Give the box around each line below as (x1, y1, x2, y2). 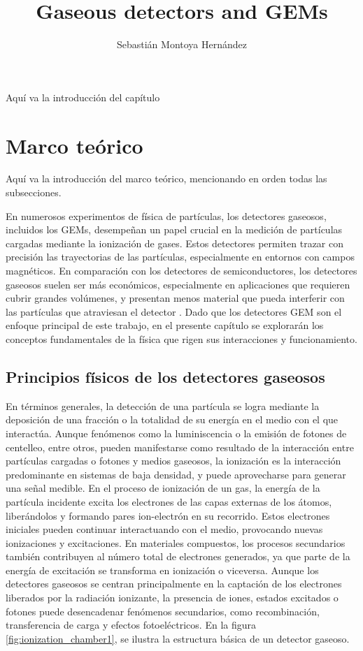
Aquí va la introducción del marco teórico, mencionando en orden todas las (6, 171, 327, 186)
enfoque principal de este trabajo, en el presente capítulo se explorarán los (6, 318, 324, 332)
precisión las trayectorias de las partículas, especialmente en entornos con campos (6, 249, 355, 264)
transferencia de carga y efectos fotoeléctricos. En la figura (6, 617, 256, 632)
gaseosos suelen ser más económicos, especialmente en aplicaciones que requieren (6, 277, 350, 291)
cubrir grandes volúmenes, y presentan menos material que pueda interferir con (6, 291, 345, 305)
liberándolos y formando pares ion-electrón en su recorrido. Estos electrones (6, 508, 330, 522)
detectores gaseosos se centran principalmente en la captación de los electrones (6, 576, 342, 591)
